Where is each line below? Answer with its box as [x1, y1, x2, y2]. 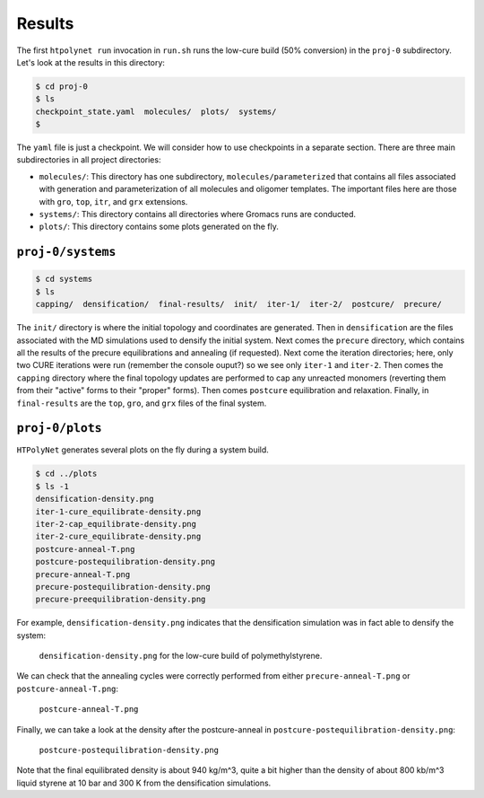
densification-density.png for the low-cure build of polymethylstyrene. [39, 651, 323, 662]
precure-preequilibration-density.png [35, 594, 206, 605]
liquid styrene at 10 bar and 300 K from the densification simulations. [16, 777, 272, 788]
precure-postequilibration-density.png [35, 582, 211, 592]
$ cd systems [35, 274, 93, 285]
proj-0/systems [16, 245, 117, 259]
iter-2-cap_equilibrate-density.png [35, 519, 197, 529]
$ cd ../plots [35, 469, 98, 479]
